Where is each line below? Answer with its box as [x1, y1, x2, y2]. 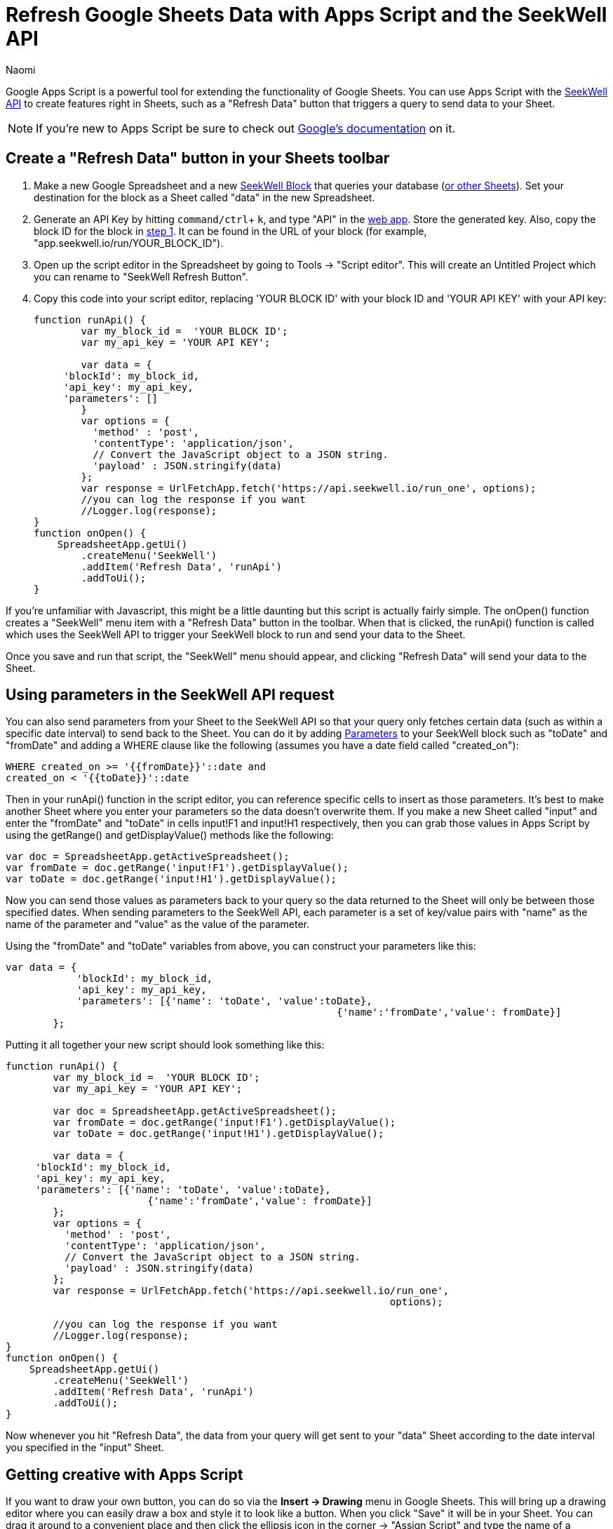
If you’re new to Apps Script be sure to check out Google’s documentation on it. [36, 121, 456, 135]
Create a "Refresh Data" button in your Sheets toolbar [6, 149, 390, 168]
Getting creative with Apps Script [6, 1465, 243, 1483]
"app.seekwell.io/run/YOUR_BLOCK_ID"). [34, 236, 224, 249]
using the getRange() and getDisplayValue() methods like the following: [6, 829, 334, 842]
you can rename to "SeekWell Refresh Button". [34, 270, 248, 283]
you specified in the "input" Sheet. [6, 1441, 164, 1454]
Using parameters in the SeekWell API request [6, 686, 335, 704]
